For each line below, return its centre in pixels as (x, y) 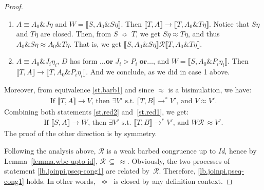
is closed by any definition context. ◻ (173, 180)
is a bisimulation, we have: (210, 89)
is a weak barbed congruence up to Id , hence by (182, 150)
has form (83, 61)
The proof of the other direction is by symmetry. (81, 133)
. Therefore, (177, 171)
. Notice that (229, 23)
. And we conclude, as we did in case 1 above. (158, 72)
